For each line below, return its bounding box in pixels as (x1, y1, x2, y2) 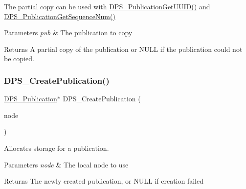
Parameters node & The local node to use (4, 159, 129, 169)
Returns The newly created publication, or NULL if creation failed (4, 176, 204, 186)
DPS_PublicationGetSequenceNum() (4, 11, 115, 21)
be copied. (4, 53, 34, 64)
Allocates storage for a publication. (4, 142, 109, 153)
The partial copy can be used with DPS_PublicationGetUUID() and (4, 1, 210, 11)
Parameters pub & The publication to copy (4, 27, 133, 38)
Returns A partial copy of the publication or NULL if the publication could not (4, 44, 243, 54)
